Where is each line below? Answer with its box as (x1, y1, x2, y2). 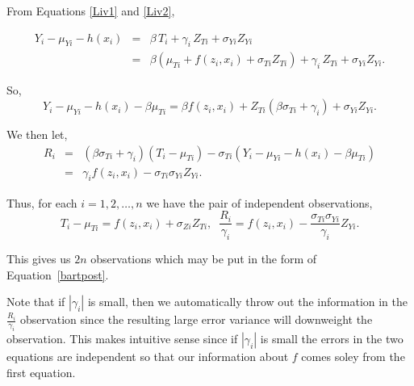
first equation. (6, 363, 76, 380)
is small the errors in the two (260, 329, 404, 346)
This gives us (6, 250, 71, 266)
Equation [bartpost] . (6, 266, 109, 283)
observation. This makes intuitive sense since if (6, 329, 238, 346)
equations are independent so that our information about (6, 347, 289, 364)
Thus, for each (6, 194, 77, 211)
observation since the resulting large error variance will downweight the (20, 311, 373, 328)
